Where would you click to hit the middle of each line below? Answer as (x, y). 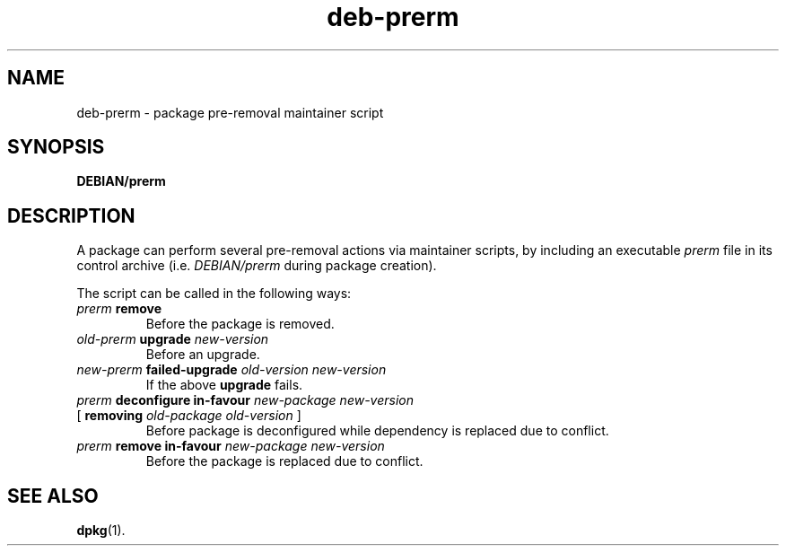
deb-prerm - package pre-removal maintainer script (230, 112)
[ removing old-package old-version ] (189, 416)
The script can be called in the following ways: (214, 294)
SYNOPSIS (56, 147)
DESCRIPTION (71, 215)
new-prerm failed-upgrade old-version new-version (231, 370)
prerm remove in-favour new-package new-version (231, 446)
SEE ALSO (53, 496)
